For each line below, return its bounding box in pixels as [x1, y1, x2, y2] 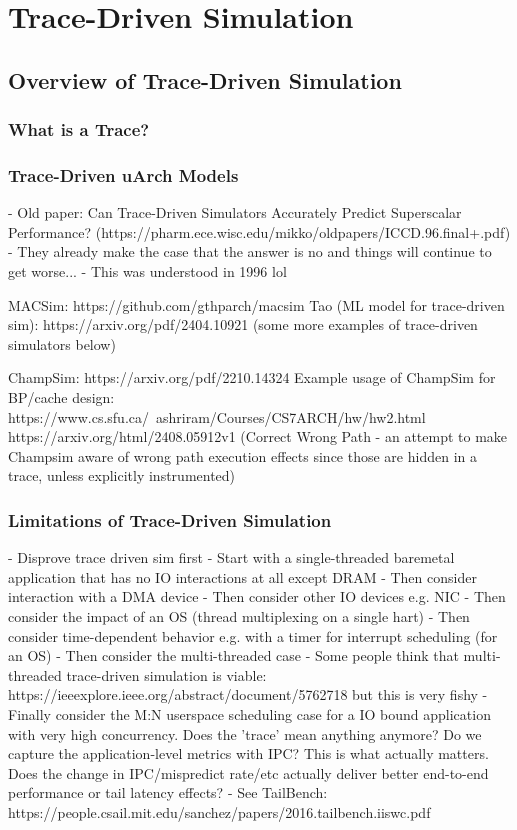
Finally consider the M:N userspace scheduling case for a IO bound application [8, 703, 491, 724]
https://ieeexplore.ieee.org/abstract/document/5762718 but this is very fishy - [8, 684, 488, 705]
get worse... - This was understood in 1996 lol [8, 261, 287, 281]
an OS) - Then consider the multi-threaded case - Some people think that [8, 645, 459, 666]
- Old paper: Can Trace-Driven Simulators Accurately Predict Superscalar [8, 202, 462, 223]
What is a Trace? [8, 117, 150, 142]
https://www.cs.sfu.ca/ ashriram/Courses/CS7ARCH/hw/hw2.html [8, 406, 426, 427]
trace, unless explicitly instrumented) [8, 465, 236, 486]
